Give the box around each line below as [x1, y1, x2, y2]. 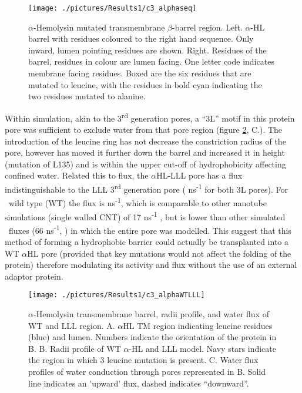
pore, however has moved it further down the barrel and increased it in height [5, 146, 285, 159]
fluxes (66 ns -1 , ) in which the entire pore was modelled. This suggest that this [8, 222, 291, 236]
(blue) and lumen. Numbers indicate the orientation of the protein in [28, 331, 277, 343]
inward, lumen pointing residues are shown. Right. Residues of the [28, 43, 267, 56]
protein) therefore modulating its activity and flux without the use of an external [5, 258, 297, 271]
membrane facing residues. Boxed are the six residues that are [28, 67, 251, 79]
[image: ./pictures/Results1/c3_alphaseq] [28, 4, 197, 12]
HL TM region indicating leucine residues [123, 319, 273, 331]
